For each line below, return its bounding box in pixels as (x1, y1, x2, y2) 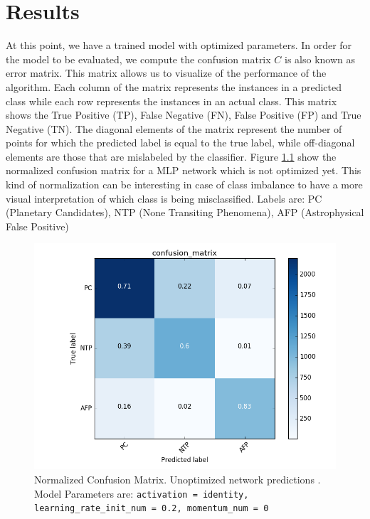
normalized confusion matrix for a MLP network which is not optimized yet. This (6, 163, 361, 178)
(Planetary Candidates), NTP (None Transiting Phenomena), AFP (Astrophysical (6, 205, 364, 220)
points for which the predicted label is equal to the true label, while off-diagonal (6, 135, 355, 150)
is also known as (284, 51, 355, 66)
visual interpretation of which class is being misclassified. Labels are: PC (6, 191, 322, 205)
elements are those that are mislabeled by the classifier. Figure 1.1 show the (6, 149, 337, 164)
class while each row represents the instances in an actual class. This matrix (6, 93, 337, 108)
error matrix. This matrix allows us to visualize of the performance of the (6, 65, 327, 80)
